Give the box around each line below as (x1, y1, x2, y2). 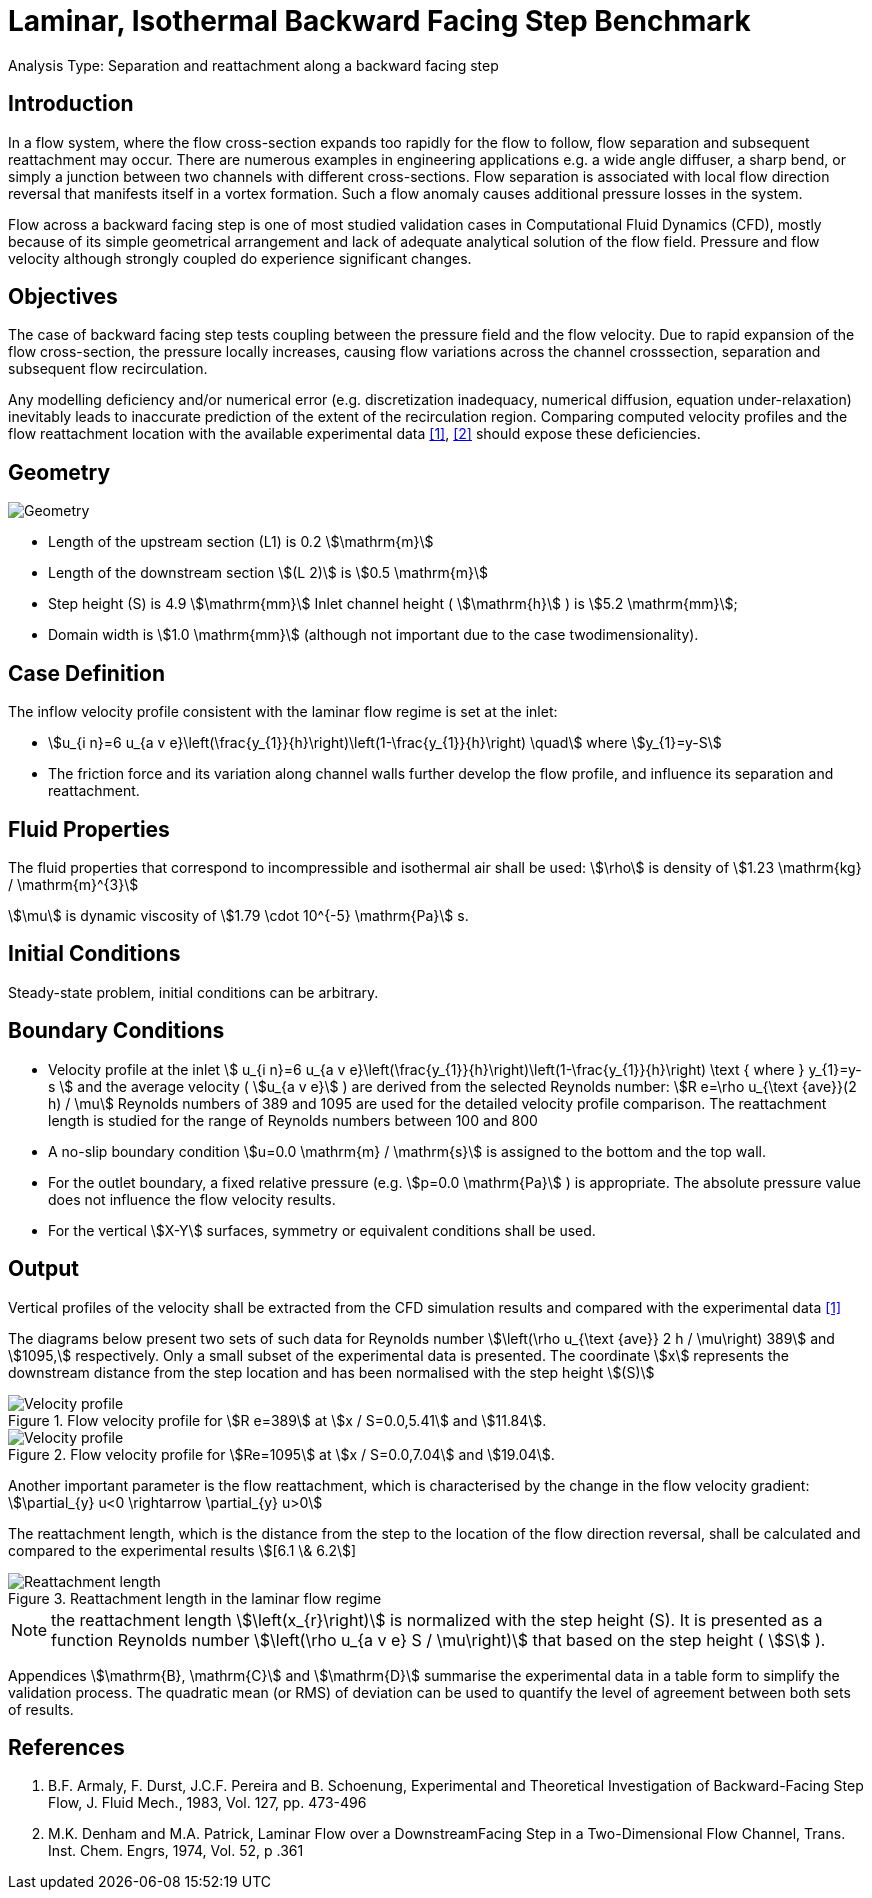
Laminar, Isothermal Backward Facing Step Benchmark (8, 4, 751, 38)
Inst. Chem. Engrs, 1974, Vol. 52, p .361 (48, 1842, 304, 1860)
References (8, 1734, 125, 1760)
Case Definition (8, 660, 165, 686)
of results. (8, 1700, 74, 1718)
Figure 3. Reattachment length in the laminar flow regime (8, 1589, 382, 1607)
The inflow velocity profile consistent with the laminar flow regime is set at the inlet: (8, 703, 558, 721)
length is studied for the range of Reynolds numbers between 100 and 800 (48, 1111, 538, 1129)
